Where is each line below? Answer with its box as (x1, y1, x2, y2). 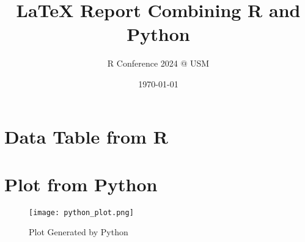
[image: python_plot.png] (29, 208, 134, 217)
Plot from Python (4, 171, 158, 196)
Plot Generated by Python (29, 226, 128, 238)
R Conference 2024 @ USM (107, 57, 210, 70)
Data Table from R (4, 123, 168, 148)
